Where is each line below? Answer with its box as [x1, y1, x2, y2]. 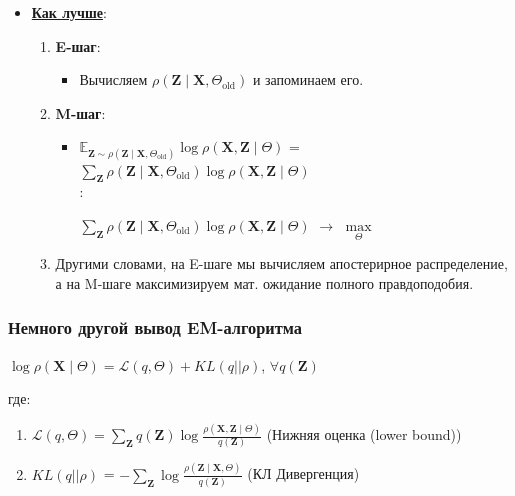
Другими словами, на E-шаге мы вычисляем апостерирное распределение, [55, 253, 508, 274]
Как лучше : [31, 2, 107, 22]
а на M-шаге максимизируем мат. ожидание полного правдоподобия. [55, 272, 474, 293]
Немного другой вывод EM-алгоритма [8, 315, 302, 340]
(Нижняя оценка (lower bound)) [266, 424, 462, 445]
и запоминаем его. [252, 69, 364, 90]
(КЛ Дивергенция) [247, 463, 360, 484]
